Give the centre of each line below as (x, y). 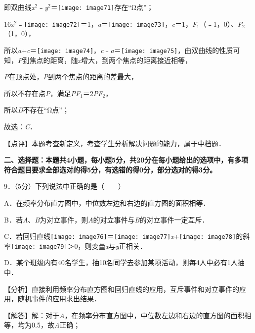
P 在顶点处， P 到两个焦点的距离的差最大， (71, 77)
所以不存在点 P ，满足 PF (42, 93)
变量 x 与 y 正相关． (119, 246)
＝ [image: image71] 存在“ (91, 7)
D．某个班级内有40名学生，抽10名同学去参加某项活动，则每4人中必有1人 (121, 262)
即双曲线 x (20, 7)
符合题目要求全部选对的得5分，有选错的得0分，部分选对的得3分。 (110, 169)
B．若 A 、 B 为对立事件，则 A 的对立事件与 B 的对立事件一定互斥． (106, 219)
